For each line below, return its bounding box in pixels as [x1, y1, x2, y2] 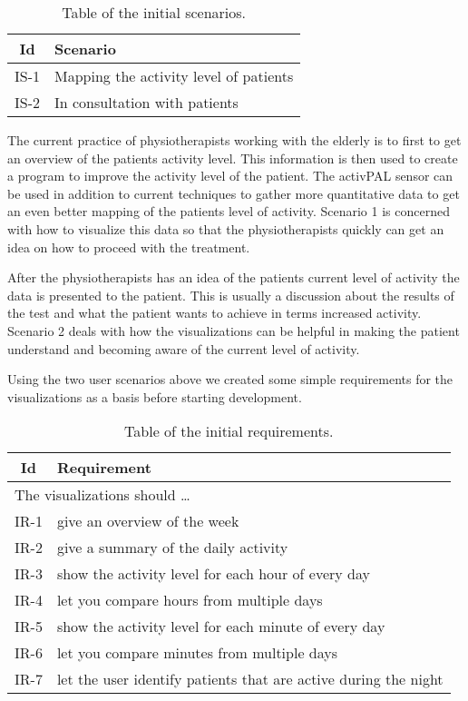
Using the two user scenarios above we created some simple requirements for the [7, 370, 453, 389]
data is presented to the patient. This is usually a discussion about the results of [7, 285, 454, 304]
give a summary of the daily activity [56, 537, 288, 558]
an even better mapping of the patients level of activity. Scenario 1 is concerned [7, 202, 450, 221]
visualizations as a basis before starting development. [7, 387, 302, 406]
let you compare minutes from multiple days [56, 642, 338, 664]
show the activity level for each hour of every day [56, 563, 370, 585]
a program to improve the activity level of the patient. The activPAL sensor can [7, 166, 453, 185]
